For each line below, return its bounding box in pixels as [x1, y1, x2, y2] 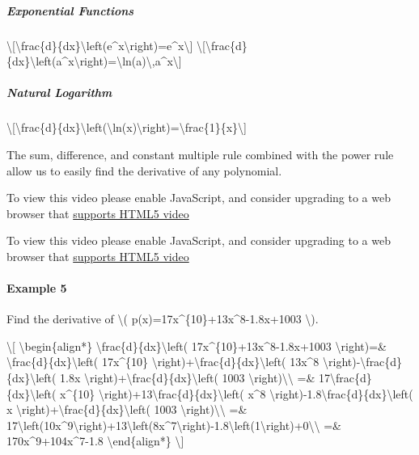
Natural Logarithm [6, 84, 112, 101]
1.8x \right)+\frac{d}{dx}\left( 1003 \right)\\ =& [60, 369, 315, 386]
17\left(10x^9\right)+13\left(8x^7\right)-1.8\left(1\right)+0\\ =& [6, 416, 341, 433]
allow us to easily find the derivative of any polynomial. [6, 162, 282, 179]
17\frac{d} [318, 369, 372, 386]
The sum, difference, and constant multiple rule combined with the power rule [6, 145, 394, 162]
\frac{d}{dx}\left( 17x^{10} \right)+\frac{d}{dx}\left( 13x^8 [6, 353, 320, 370]
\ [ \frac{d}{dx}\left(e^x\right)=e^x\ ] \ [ [6, 36, 205, 53]
